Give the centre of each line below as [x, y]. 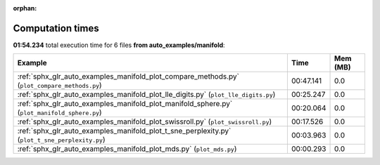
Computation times [56, 28]
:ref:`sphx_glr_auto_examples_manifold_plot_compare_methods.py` [128, 77]
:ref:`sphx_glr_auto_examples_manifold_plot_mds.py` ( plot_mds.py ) [127, 149]
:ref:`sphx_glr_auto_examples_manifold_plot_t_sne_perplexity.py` [124, 131]
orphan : [25, 8]
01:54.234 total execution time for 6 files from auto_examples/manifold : [119, 45]
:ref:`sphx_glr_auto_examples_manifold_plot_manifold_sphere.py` [125, 104]
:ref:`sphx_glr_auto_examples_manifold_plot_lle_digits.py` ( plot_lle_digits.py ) [146, 95]
